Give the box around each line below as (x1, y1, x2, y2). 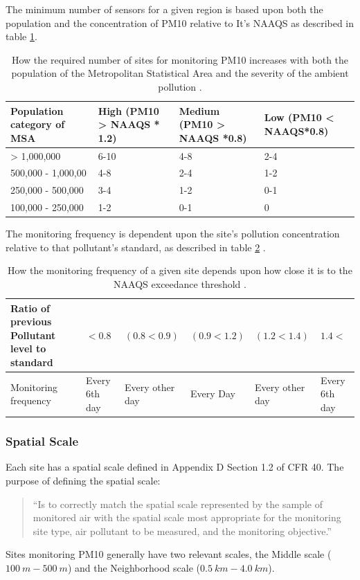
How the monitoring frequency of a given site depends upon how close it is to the (8, 263, 352, 278)
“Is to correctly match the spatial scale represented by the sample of (33, 496, 323, 511)
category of (10, 117, 65, 132)
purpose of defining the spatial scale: (6, 473, 161, 487)
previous (10, 314, 52, 329)
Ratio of (10, 300, 51, 315)
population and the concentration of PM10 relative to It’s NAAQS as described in (6, 15, 354, 30)
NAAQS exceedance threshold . (114, 277, 246, 291)
